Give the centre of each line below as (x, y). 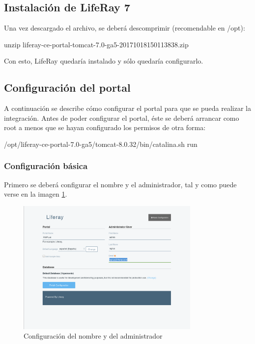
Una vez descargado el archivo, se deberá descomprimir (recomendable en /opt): (125, 28)
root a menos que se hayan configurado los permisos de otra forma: (105, 127)
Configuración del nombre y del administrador (93, 336)
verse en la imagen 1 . (36, 194)
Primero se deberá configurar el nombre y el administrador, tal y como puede (120, 184)
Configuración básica (46, 166)
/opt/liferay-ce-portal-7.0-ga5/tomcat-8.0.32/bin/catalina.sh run (101, 144)
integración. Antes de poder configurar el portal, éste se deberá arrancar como (122, 118)
